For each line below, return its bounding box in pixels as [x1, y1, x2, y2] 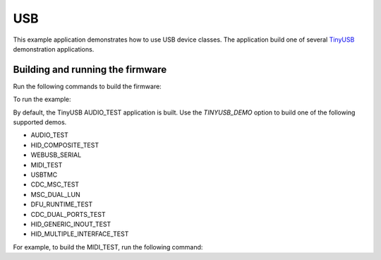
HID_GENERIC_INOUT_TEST [30, 220, 111, 228]
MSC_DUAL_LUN [30, 190, 80, 199]
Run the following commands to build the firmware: [13, 82, 162, 90]
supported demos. [13, 118, 67, 126]
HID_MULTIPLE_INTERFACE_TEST [30, 230, 129, 238]
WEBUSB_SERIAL [30, 150, 82, 159]
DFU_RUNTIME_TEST [30, 200, 93, 208]
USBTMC [30, 170, 58, 179]
